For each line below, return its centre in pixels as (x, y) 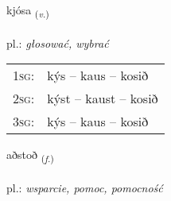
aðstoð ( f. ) (30, 156)
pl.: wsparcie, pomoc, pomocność (85, 188)
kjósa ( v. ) (28, 11)
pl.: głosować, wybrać (58, 43)
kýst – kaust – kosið (103, 99)
